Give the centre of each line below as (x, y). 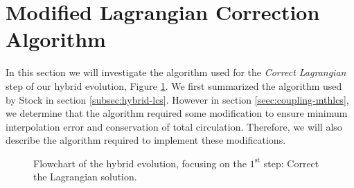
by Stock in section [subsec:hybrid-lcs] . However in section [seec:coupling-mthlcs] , (177, 99)
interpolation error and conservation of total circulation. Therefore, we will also (174, 126)
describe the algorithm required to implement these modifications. (146, 140)
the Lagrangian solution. (85, 177)
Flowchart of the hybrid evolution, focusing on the (140, 163)
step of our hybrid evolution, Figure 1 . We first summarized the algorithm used (174, 85)
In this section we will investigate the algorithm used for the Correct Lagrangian (176, 72)
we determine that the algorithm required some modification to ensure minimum (177, 113)
